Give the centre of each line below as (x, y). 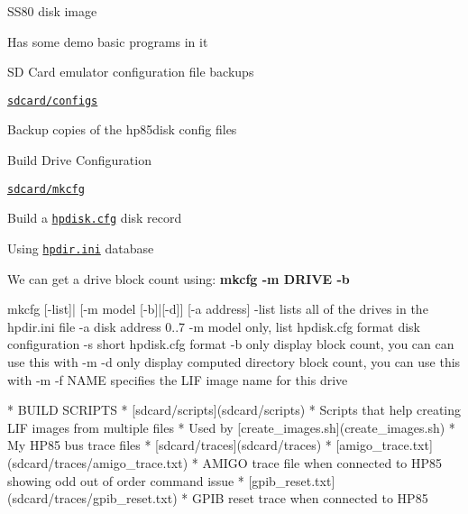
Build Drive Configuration (79, 160)
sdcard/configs (53, 101)
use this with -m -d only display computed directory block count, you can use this (234, 361)
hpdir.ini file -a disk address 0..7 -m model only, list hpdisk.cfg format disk (214, 326)
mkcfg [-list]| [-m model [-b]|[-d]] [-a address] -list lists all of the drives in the (218, 309)
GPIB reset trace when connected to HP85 (310, 498)
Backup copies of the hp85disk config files (122, 129)
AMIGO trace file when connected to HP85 (322, 462)
